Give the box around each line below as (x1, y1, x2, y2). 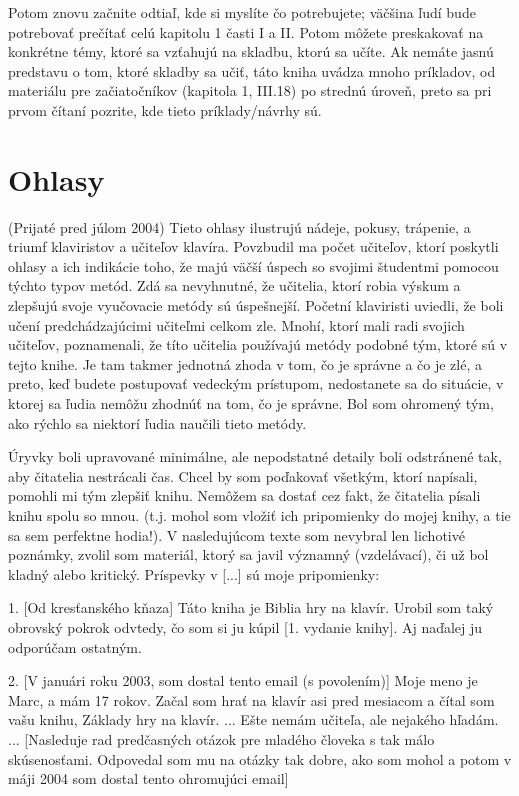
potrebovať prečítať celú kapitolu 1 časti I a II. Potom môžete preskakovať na (8, 21, 484, 42)
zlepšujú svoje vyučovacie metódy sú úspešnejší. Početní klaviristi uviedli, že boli (8, 295, 504, 316)
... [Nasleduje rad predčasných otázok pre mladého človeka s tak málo (8, 728, 435, 749)
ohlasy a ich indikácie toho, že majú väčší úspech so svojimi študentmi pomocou (8, 255, 499, 276)
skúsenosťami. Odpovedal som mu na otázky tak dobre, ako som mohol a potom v (8, 748, 512, 769)
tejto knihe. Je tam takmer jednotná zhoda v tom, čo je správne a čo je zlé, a (8, 353, 482, 374)
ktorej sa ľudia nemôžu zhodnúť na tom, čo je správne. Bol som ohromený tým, (8, 393, 494, 414)
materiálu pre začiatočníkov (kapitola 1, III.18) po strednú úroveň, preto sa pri (8, 80, 492, 101)
